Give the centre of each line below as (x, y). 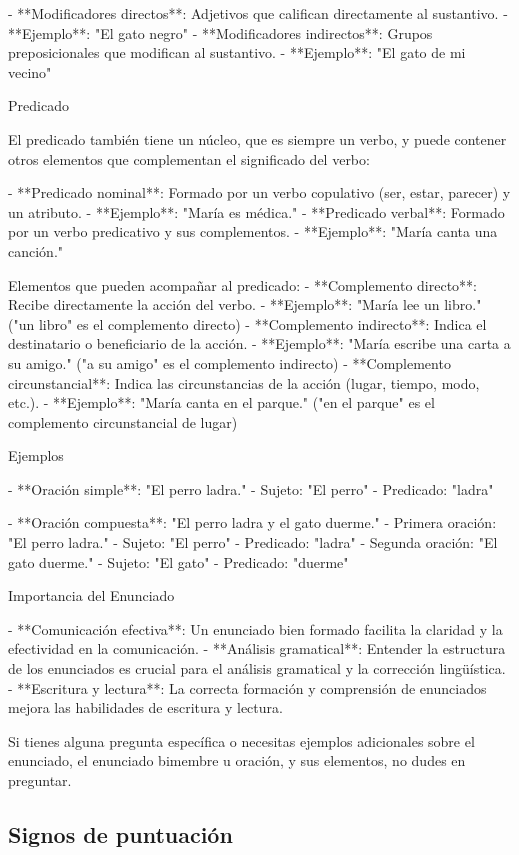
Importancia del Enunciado (91, 595)
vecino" (30, 71)
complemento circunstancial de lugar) (123, 421)
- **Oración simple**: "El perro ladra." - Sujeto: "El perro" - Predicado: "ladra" (251, 488)
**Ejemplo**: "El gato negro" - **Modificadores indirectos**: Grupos (220, 32)
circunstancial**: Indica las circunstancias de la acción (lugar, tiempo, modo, (244, 382)
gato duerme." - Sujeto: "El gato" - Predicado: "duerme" (178, 561)
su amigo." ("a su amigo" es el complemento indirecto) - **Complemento (229, 362)
